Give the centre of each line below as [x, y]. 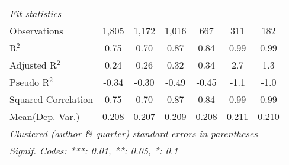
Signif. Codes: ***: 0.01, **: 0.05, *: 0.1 [94, 151]
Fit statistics [36, 13]
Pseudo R [30, 82]
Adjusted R [33, 65]
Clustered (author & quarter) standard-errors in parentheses [134, 133]
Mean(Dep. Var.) [45, 116]
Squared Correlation [52, 99]
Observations [36, 30]
